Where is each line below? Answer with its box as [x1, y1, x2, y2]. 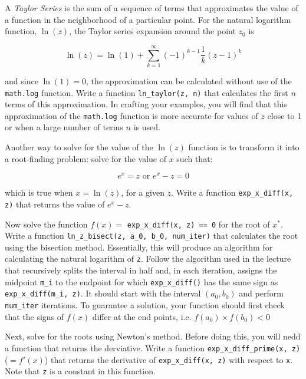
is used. [133, 121, 160, 133]
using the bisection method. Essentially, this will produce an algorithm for [5, 240, 273, 253]
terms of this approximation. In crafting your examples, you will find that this [5, 98, 287, 110]
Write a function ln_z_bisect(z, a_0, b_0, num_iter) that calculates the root [5, 229, 298, 242]
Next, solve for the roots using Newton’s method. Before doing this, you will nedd [5, 330, 301, 342]
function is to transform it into [188, 141, 300, 153]
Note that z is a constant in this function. [5, 365, 156, 377]
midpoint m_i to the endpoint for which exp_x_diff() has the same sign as [5, 275, 278, 288]
